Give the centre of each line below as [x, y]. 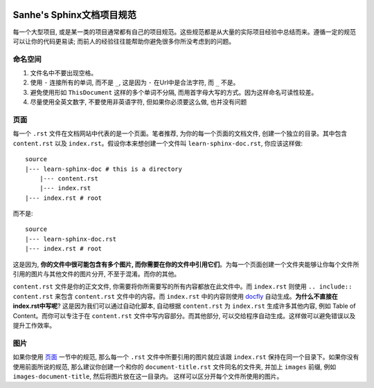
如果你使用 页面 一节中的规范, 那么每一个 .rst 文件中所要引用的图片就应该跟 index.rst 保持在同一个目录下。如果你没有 [186, 357]
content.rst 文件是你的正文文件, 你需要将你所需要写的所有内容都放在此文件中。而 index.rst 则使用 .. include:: [182, 286]
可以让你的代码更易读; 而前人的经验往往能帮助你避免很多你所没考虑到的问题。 [124, 41]
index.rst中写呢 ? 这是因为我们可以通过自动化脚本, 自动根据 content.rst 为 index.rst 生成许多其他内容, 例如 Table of [184, 306]
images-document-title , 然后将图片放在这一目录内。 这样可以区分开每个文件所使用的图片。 [148, 376]
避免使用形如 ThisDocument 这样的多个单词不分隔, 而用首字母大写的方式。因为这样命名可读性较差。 [174, 92]
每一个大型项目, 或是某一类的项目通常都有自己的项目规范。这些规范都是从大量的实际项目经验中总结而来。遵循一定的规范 [184, 32]
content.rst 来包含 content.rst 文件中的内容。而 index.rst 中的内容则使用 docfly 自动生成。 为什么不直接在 [176, 296]
